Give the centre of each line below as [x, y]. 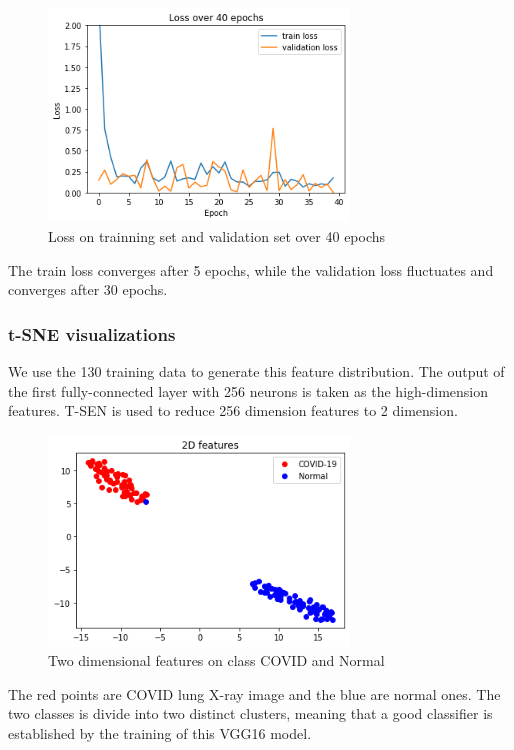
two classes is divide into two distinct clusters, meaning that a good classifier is [250, 713]
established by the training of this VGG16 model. [160, 732]
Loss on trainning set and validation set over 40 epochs [217, 236]
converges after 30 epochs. [88, 289]
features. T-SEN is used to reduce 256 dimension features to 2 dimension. [233, 410]
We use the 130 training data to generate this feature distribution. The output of [256, 371]
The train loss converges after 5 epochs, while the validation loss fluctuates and [251, 269]
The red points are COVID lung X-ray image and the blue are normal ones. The [254, 693]
